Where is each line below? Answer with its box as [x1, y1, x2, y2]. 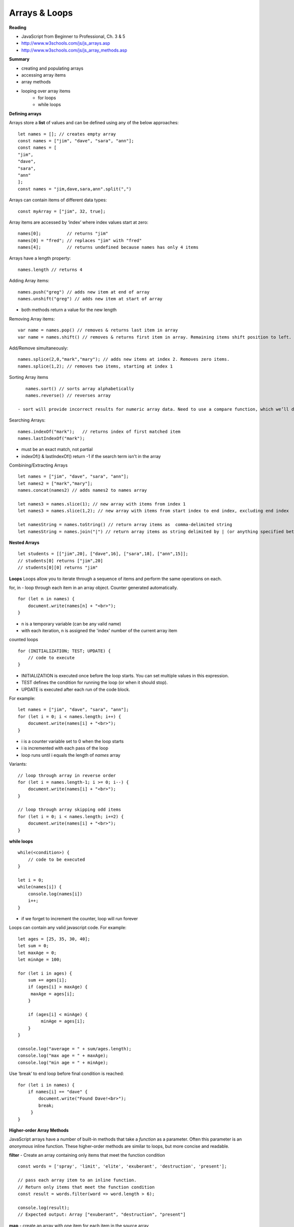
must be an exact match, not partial [21, 447, 93, 453]
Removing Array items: [9, 316, 55, 321]
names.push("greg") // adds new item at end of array [18, 289, 149, 294]
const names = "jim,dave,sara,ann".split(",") [18, 186, 132, 191]
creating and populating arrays [21, 65, 83, 71]
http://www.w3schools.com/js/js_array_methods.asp [21, 47, 127, 53]
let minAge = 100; [18, 957, 62, 962]
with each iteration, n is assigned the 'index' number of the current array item [21, 627, 177, 633]
